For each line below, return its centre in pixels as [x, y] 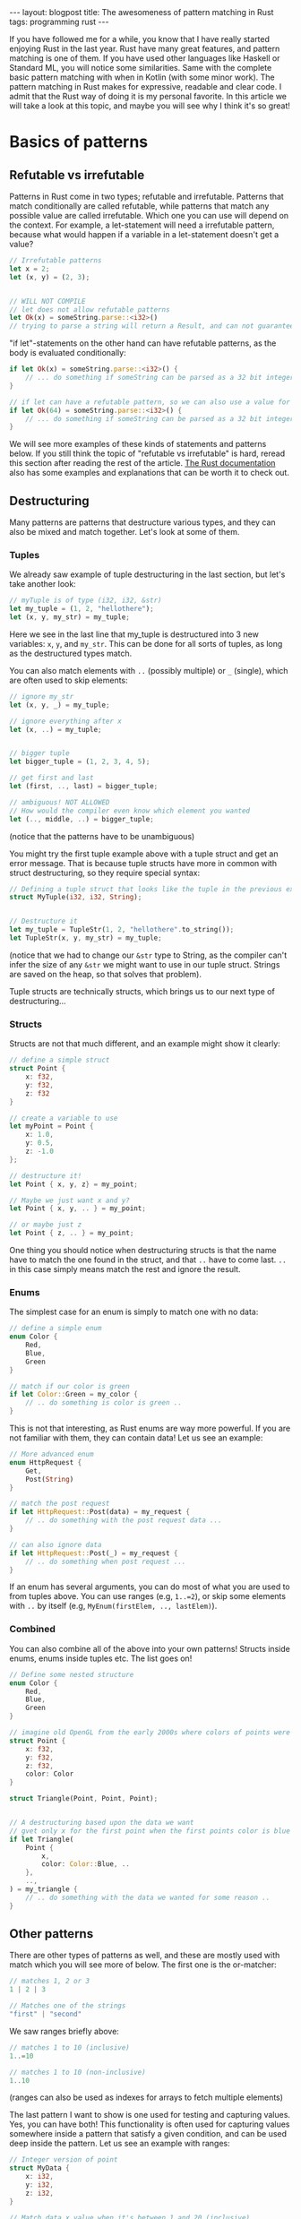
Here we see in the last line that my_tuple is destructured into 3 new [134, 634]
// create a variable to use [64, 1118]
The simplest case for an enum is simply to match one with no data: [134, 1312]
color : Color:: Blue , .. [86, 1864]
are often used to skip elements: [69, 680]
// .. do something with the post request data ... [124, 1520]
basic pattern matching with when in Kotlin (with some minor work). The [142, 77]
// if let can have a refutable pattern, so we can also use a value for [150, 402]
